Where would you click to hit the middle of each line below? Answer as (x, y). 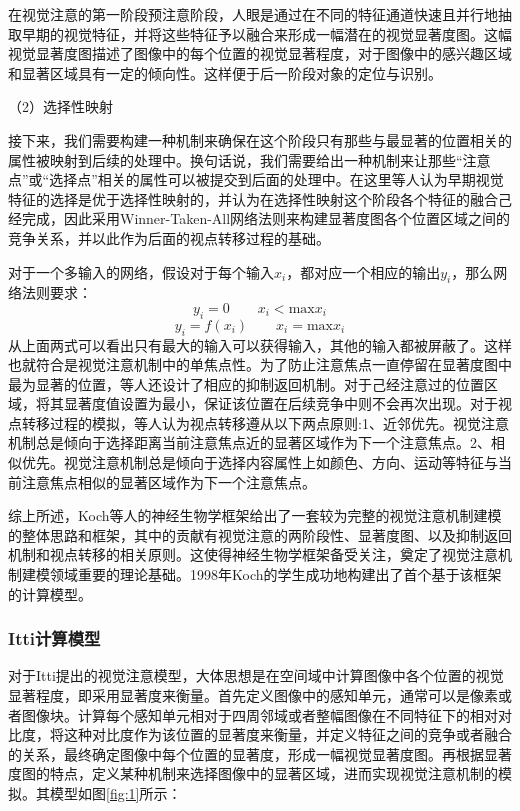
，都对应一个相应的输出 (363, 271)
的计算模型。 (50, 593)
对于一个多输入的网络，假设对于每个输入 (141, 271)
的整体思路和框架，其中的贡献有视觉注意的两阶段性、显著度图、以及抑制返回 (260, 534)
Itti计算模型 (54, 638)
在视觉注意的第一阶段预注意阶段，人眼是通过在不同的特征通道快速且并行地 (253, 14)
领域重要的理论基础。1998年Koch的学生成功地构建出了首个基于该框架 (275, 574)
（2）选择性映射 (60, 106)
